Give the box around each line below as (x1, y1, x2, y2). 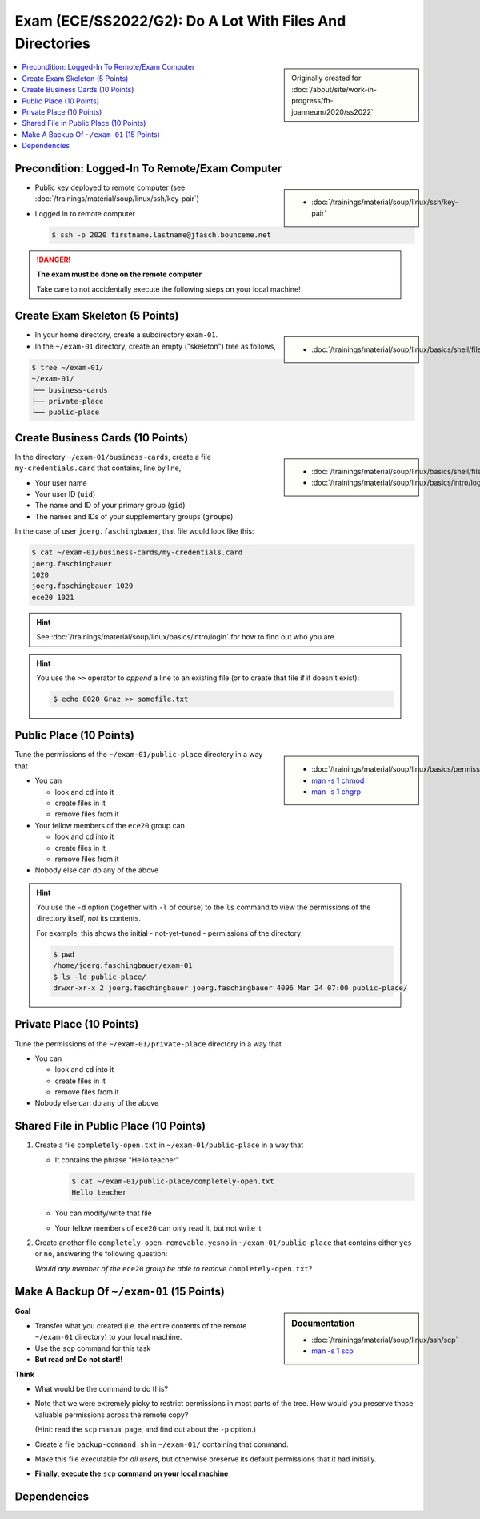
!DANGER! (36, 255, 71, 264)
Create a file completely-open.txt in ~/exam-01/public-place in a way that (34, 1140, 304, 1150)
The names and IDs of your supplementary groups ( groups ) (34, 511, 234, 521)
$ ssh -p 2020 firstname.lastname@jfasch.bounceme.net (51, 230, 271, 240)
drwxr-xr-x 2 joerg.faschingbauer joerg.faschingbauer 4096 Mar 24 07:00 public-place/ (53, 984, 408, 993)
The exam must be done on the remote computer (36, 269, 202, 280)
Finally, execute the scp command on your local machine (34, 1469, 229, 1478)
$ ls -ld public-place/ (53, 972, 147, 981)
